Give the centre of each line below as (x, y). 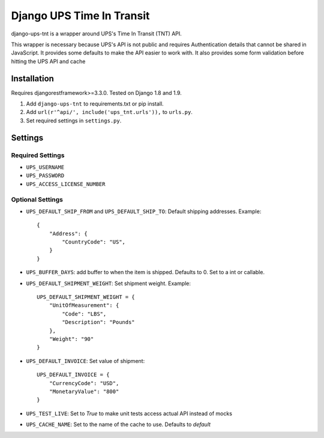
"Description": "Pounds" (98, 322)
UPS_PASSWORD (45, 176)
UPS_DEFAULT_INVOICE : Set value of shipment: (85, 361)
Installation (32, 78)
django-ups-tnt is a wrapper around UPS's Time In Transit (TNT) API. (97, 34)
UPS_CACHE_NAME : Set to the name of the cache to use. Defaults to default (118, 424)
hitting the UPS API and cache (48, 61)
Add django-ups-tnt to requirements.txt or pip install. (95, 104)
